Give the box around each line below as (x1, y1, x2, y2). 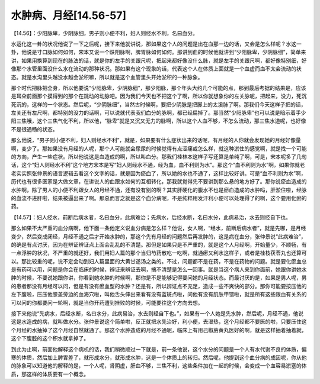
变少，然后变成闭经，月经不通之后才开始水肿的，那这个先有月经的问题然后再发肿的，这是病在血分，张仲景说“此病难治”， (11, 233, 306, 240)
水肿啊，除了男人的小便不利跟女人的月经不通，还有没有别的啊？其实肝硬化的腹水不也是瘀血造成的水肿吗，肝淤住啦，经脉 (11, 186, 307, 193)
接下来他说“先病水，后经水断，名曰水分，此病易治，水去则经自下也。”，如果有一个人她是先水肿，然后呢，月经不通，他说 (11, 310, 304, 317)
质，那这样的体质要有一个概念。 (11, 370, 89, 377)
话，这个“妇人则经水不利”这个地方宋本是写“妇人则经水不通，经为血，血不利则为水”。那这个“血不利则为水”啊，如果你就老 (11, 162, 305, 169)
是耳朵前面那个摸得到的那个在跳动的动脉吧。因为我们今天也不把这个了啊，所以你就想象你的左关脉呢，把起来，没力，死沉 (11, 92, 307, 100)
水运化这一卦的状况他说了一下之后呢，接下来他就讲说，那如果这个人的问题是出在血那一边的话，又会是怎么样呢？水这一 (11, 40, 302, 47)
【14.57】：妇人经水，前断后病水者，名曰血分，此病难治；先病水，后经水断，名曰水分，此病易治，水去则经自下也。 (11, 214, 292, 221)
